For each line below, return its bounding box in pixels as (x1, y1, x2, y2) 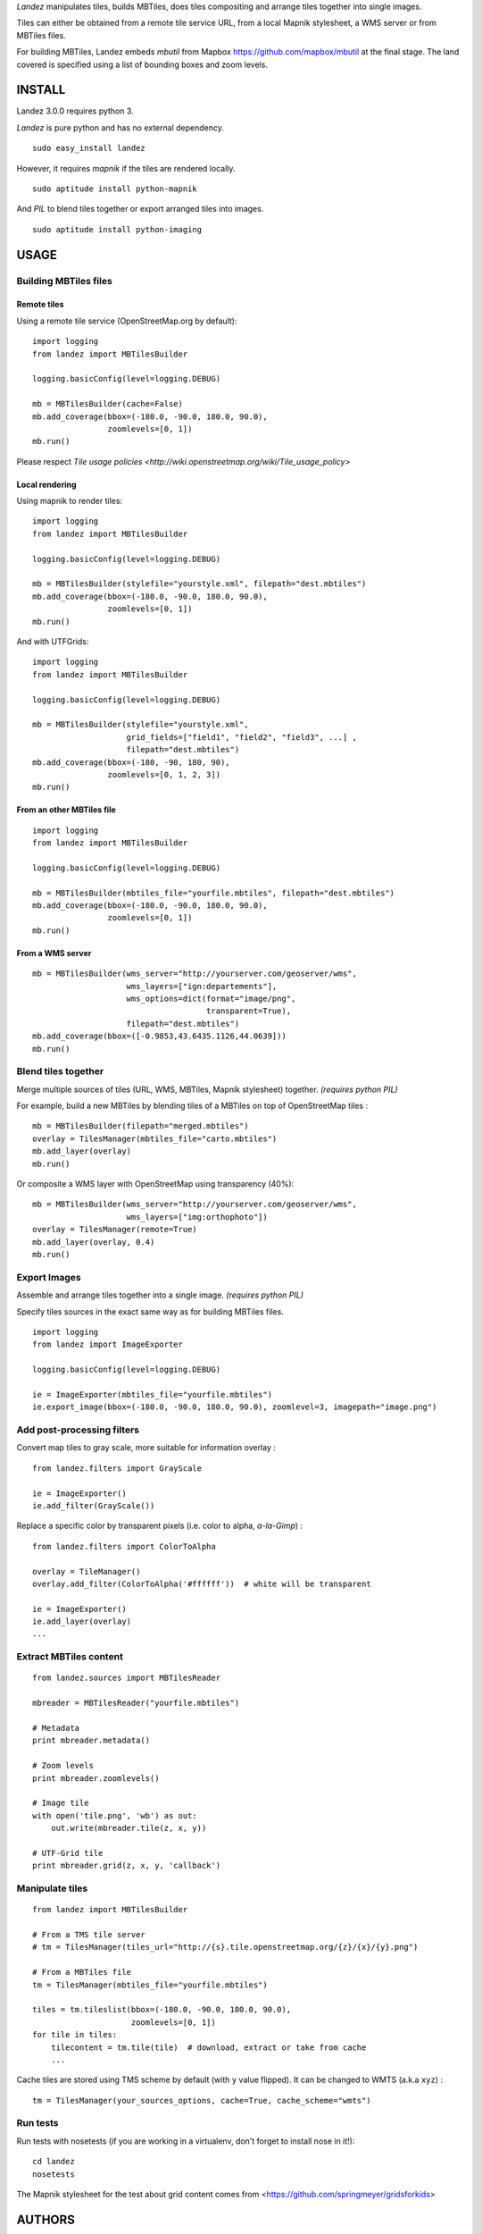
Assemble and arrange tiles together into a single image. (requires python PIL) (16, 1289, 303, 1300)
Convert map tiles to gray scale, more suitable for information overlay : (16, 1442, 277, 1453)
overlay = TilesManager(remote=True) (32, 1224, 198, 1235)
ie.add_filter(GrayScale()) (32, 1500, 155, 1510)
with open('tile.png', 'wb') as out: (32, 1810, 198, 1820)
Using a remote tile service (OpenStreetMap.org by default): (16, 315, 237, 326)
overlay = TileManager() (32, 1566, 141, 1576)
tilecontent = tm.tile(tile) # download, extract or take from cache (50, 2042, 367, 2053)
